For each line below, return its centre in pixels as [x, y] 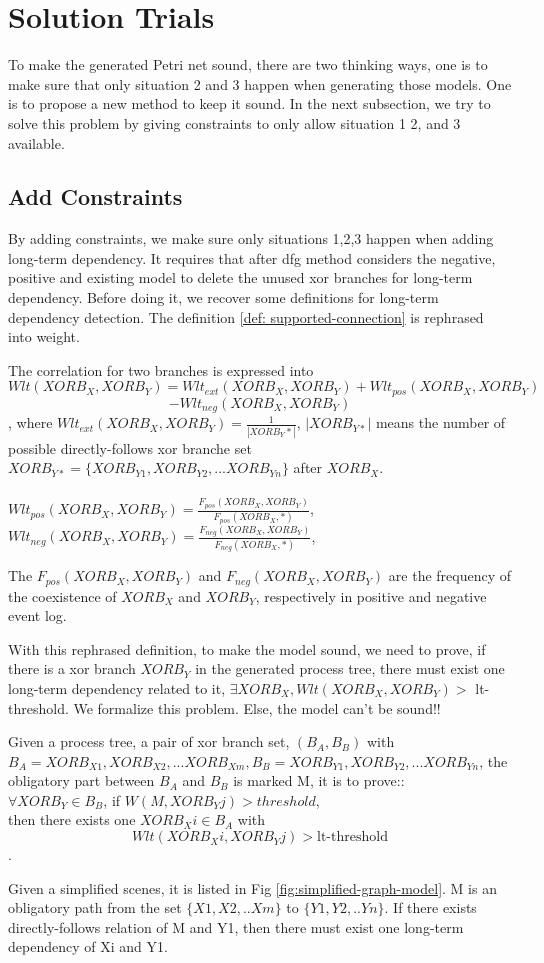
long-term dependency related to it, [117, 687]
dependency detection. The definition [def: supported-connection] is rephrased [246, 316]
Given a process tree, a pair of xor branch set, [149, 741]
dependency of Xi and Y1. [88, 946]
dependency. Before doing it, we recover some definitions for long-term [223, 297]
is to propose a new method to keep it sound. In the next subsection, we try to [249, 103]
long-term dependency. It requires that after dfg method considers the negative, [252, 257]
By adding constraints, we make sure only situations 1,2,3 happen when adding [251, 238]
